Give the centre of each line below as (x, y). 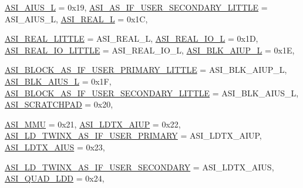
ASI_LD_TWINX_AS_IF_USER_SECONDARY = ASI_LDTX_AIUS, (139, 167)
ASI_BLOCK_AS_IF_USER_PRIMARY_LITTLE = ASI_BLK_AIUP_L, (146, 70)
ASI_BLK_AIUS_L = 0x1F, (58, 81)
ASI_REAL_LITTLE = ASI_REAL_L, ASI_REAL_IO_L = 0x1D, (132, 38)
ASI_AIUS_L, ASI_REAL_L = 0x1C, (76, 19)
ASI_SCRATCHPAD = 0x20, (59, 104)
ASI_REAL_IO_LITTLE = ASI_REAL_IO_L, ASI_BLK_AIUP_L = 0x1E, (150, 50)
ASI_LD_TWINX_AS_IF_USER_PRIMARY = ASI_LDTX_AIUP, (133, 135)
